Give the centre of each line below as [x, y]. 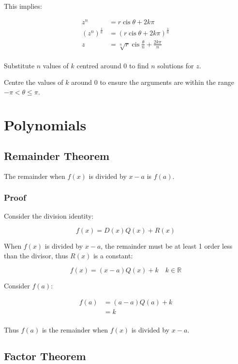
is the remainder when [75, 330]
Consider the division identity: [49, 215]
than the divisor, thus [36, 255]
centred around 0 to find [113, 66]
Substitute [19, 66]
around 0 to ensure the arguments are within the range [153, 82]
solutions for [176, 66]
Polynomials [45, 125]
